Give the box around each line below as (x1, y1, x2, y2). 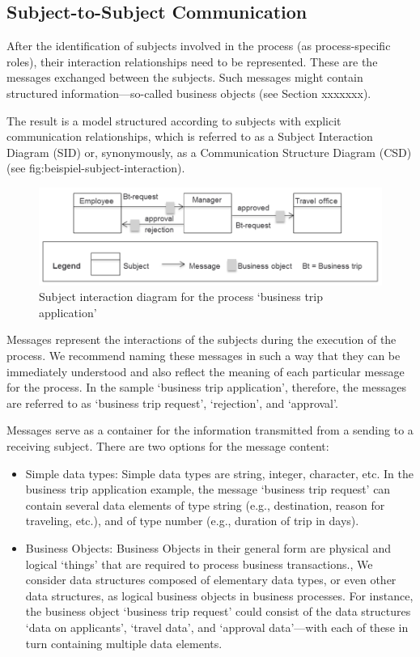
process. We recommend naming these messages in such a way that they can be (6, 347, 401, 364)
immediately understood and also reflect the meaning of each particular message (6, 362, 405, 379)
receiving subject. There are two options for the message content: (6, 438, 329, 455)
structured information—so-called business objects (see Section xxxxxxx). (6, 84, 371, 101)
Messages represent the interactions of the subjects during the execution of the (6, 331, 397, 348)
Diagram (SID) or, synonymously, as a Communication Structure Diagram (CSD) (6, 143, 412, 160)
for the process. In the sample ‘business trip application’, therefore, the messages (6, 379, 406, 396)
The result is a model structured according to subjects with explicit (6, 112, 342, 129)
